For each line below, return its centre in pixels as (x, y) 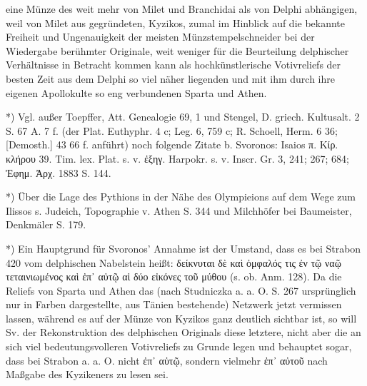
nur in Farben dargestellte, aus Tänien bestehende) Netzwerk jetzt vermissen (174, 304)
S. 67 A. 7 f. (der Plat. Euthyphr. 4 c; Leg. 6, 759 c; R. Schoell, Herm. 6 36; (172, 130)
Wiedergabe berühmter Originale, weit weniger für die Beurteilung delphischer (177, 50)
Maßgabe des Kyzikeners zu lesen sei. (87, 374)
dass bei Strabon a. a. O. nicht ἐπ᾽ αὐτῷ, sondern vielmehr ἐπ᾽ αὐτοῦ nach (167, 360)
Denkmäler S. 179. (46, 224)
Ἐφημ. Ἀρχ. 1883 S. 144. (59, 172)
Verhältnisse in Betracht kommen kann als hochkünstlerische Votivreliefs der (174, 65)
